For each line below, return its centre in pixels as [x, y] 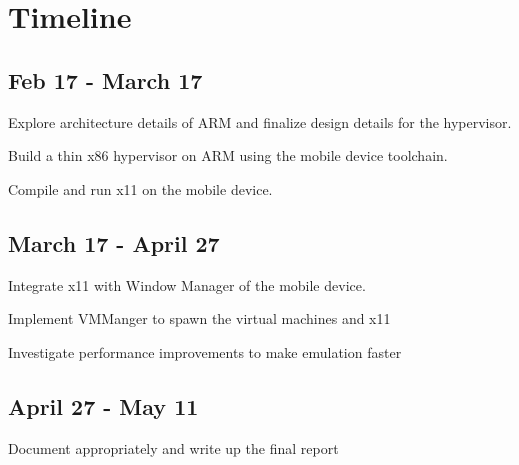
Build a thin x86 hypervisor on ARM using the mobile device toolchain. [228, 155]
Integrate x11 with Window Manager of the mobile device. [187, 284]
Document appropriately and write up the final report [173, 447]
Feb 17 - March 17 [105, 79]
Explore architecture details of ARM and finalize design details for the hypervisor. [260, 121]
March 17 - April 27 [114, 242]
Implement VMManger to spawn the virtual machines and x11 [199, 318]
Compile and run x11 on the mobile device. [140, 188]
